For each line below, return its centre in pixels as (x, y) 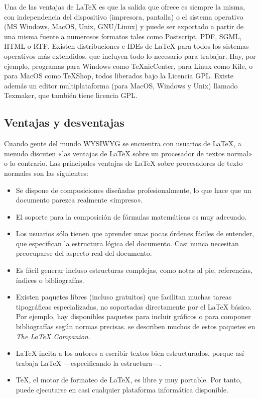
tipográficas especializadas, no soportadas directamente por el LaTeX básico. (134, 306)
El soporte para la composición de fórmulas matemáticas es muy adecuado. (131, 216)
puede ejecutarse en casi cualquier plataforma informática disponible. (122, 390)
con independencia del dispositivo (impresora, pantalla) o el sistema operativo (124, 16)
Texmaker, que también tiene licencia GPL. (71, 95)
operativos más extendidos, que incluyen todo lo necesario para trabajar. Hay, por (130, 56)
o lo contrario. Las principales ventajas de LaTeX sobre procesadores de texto (123, 163)
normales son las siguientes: (46, 173)
